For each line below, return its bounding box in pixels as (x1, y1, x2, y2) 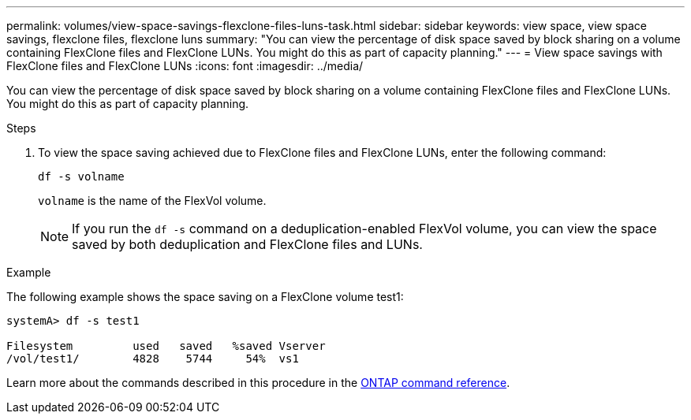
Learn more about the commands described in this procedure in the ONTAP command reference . (6, 376, 510, 389)
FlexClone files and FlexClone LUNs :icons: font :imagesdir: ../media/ (6, 59, 364, 72)
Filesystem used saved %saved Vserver (6, 340, 326, 352)
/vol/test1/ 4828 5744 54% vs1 (6, 352, 299, 365)
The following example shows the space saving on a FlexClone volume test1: (6, 290, 404, 303)
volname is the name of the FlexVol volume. (38, 194, 267, 207)
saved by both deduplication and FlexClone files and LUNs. (72, 236, 423, 252)
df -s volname (38, 170, 125, 183)
